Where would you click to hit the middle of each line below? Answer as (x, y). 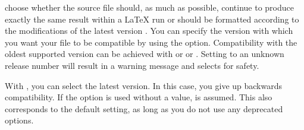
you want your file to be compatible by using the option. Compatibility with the (151, 42)
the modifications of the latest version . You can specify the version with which (149, 31)
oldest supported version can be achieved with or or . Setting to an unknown (145, 54)
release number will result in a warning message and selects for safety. (132, 65)
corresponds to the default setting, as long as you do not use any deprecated (144, 108)
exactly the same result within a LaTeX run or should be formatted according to (152, 19)
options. (19, 120)
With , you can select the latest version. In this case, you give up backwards (143, 85)
